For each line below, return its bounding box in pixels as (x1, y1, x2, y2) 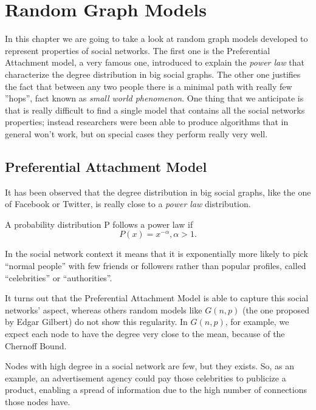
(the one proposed (242, 303, 310, 316)
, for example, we (225, 315, 289, 328)
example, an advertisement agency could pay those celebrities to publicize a (5, 371, 286, 384)
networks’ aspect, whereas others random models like (5, 303, 202, 316)
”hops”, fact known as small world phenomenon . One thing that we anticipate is (5, 92, 304, 104)
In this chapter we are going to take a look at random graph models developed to (5, 32, 308, 45)
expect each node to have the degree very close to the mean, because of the (5, 327, 285, 340)
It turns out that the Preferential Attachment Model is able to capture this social (5, 292, 309, 304)
